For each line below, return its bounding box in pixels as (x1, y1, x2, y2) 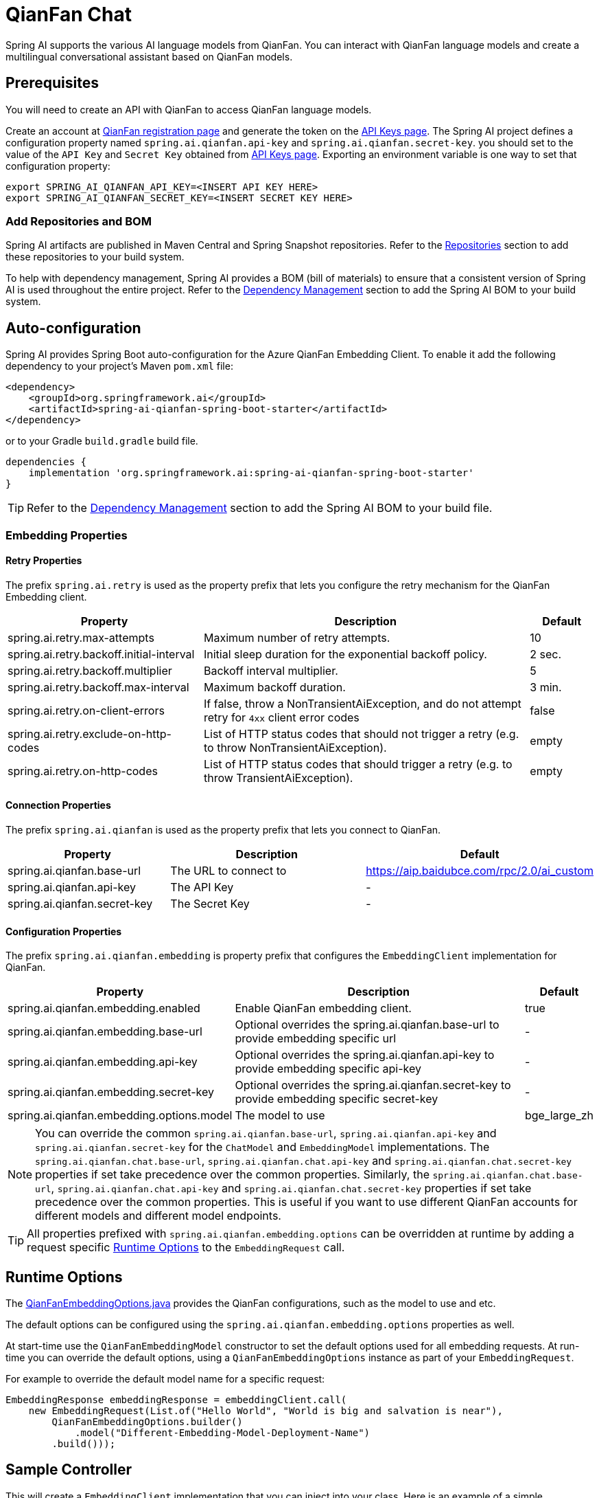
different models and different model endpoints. (35, 1209, 281, 1223)
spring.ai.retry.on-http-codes (8, 763, 158, 778)
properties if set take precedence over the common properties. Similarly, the (35, 1167, 430, 1182)
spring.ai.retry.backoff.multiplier (8, 663, 172, 678)
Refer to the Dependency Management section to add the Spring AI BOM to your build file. (27, 501, 493, 515)
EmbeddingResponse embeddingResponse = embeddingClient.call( (5, 1394, 347, 1406)
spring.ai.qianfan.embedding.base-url (8, 1025, 202, 1039)
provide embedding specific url (235, 1031, 397, 1046)
